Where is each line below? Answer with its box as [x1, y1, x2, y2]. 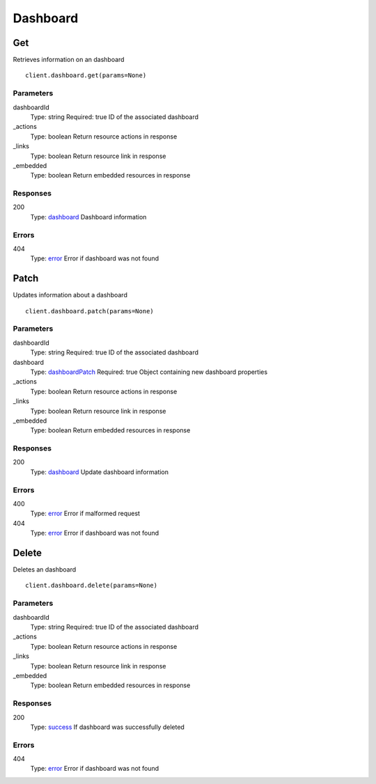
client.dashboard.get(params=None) [25, 72, 147, 79]
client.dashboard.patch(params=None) [25, 307, 155, 315]
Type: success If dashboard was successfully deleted [30, 723, 185, 731]
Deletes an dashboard [13, 565, 77, 574]
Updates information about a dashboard [13, 291, 128, 299]
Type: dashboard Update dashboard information [30, 467, 169, 476]
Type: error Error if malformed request [30, 509, 141, 518]
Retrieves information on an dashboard [13, 56, 125, 64]
